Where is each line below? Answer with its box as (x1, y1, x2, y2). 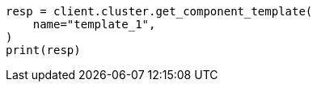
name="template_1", (32, 18, 156, 31)
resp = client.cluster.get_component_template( (6, 5, 313, 18)
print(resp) (6, 44, 81, 57)
